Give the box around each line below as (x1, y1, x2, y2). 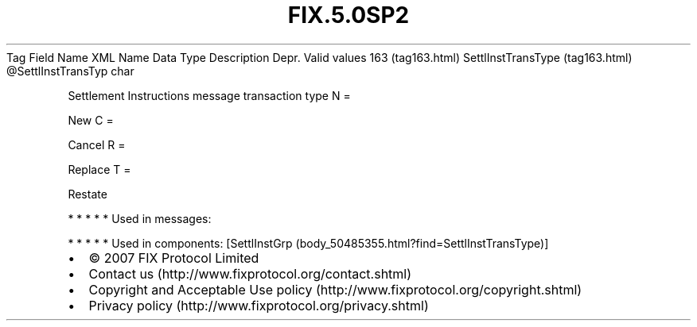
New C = (68, 113, 114, 127)
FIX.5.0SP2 (287, 2, 410, 29)
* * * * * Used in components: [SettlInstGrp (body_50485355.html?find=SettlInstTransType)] (68, 236, 549, 250)
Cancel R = (68, 137, 126, 152)
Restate (68, 187, 107, 201)
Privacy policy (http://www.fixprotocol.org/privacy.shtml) (88, 297, 429, 314)
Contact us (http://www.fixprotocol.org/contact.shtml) (88, 265, 412, 282)
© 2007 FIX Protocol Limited (88, 249, 259, 266)
